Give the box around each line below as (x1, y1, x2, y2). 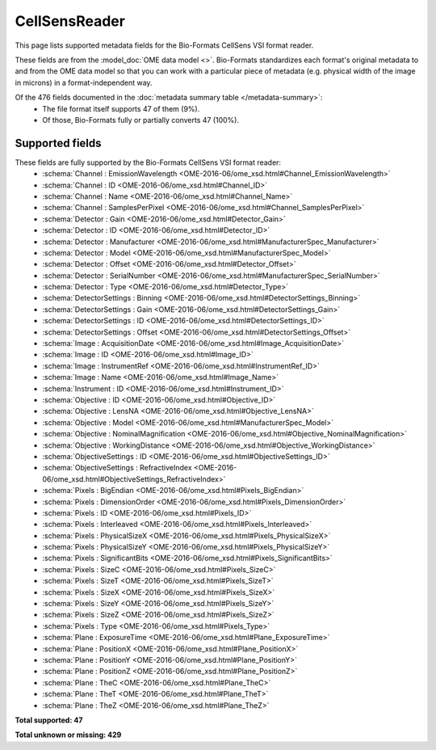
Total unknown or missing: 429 (15, 730, 122, 739)
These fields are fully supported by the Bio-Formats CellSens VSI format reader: (15, 158, 282, 167)
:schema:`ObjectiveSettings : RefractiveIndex (42, 463, 193, 473)
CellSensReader (15, 12, 125, 30)
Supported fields (15, 136, 102, 150)
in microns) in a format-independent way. (15, 78, 153, 87)
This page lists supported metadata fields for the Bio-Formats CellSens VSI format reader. (15, 40, 314, 50)
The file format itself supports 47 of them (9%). (42, 103, 200, 113)
